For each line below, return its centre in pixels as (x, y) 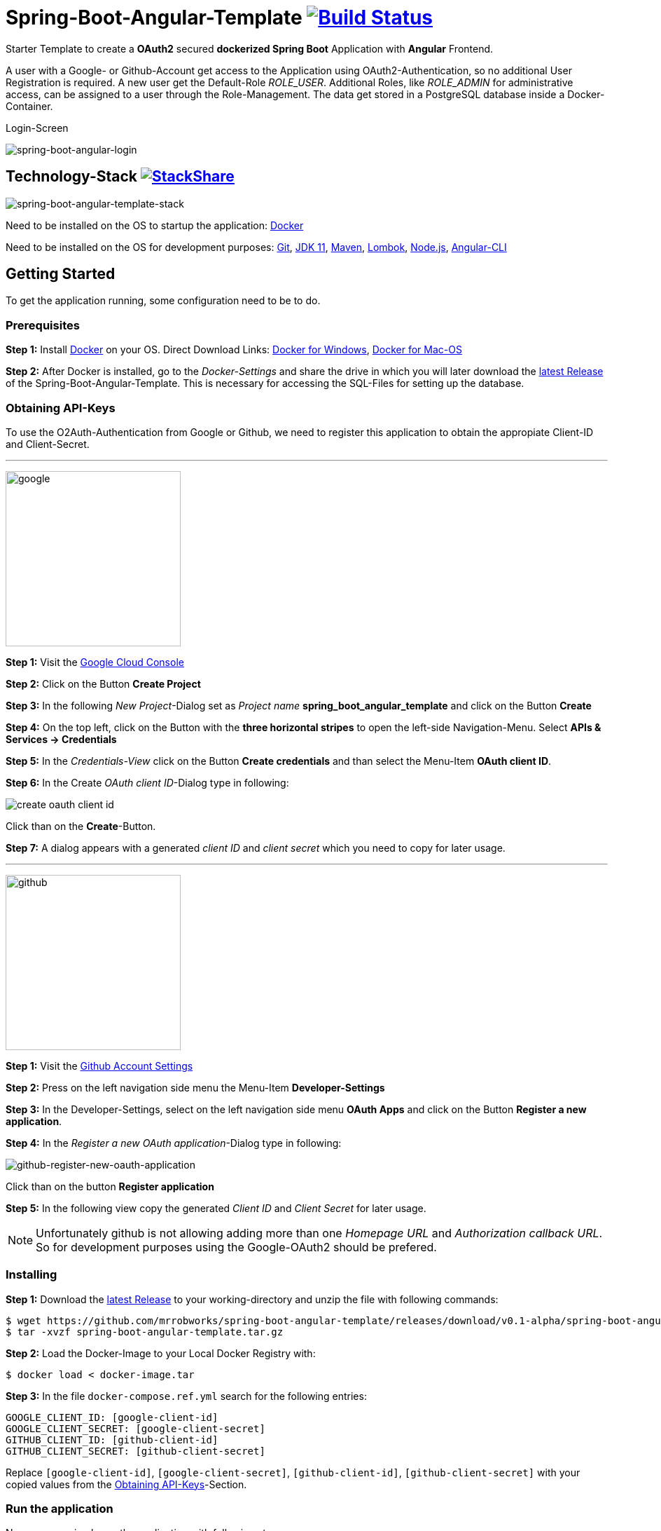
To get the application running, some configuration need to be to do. (163, 301)
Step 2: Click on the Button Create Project (103, 683)
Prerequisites (43, 325)
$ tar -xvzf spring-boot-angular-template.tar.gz (145, 1332)
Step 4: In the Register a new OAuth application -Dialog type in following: (174, 1143)
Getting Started (61, 274)
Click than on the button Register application (110, 1186)
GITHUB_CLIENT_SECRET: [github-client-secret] (135, 1451)
